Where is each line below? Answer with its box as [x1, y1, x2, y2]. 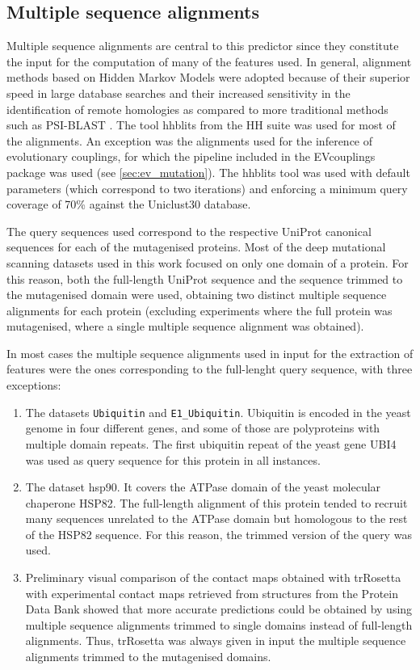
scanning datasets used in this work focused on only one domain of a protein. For [6, 254, 409, 271]
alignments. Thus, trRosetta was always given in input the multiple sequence [25, 632, 406, 649]
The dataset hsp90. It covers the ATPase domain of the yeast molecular [25, 478, 381, 495]
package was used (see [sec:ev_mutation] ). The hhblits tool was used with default [6, 163, 410, 180]
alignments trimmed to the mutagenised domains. [25, 648, 271, 665]
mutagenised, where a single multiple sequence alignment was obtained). [6, 318, 364, 335]
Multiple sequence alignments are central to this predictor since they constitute [6, 37, 399, 54]
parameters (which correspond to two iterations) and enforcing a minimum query [6, 179, 408, 196]
